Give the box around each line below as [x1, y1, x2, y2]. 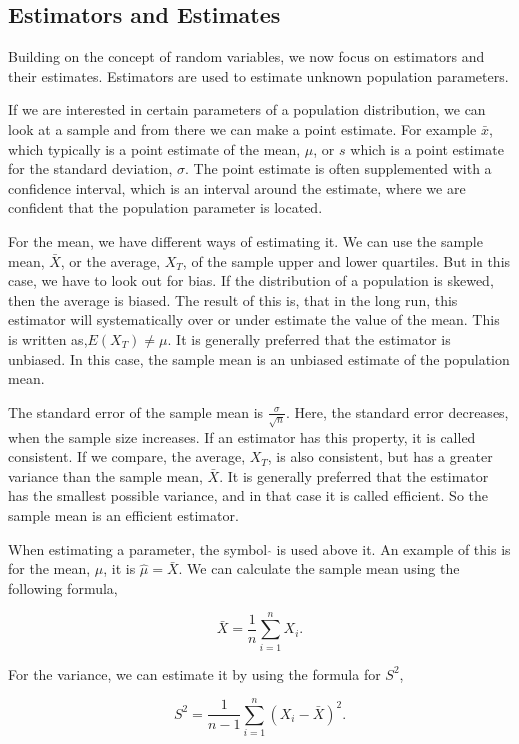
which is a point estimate [350, 138, 505, 159]
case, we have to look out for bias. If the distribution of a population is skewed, [8, 270, 494, 291]
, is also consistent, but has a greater [267, 446, 493, 467]
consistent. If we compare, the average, [8, 446, 246, 467]
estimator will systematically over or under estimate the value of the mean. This [8, 309, 500, 330]
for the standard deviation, [8, 158, 173, 179]
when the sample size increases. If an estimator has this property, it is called [8, 426, 476, 447]
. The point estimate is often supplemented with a [184, 158, 492, 179]
